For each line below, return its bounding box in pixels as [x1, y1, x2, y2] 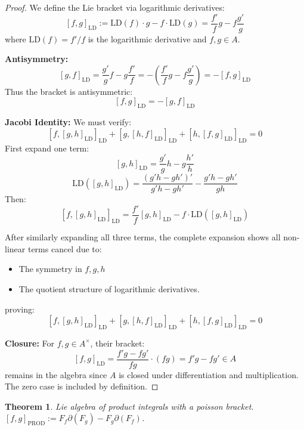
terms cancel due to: [27, 242, 102, 255]
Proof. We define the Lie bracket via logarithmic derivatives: [5, 1, 225, 13]
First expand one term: [5, 141, 89, 154]
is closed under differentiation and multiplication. [119, 368, 299, 380]
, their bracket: [90, 336, 145, 349]
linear [5, 242, 26, 255]
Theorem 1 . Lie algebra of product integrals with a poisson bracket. [5, 400, 254, 412]
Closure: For [5, 336, 55, 349]
